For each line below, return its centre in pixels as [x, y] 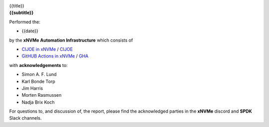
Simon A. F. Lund [39, 74]
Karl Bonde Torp [38, 81]
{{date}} [30, 31]
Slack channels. [25, 118]
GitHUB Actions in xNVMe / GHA [55, 56]
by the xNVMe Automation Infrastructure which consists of [71, 40]
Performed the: [25, 22]
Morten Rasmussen [42, 95]
